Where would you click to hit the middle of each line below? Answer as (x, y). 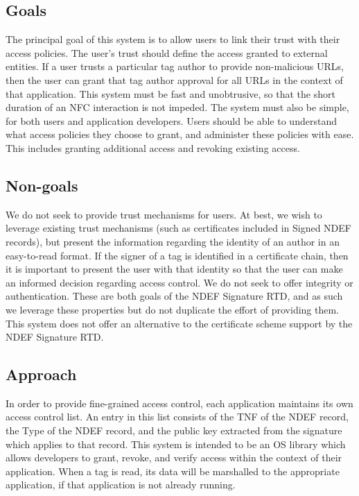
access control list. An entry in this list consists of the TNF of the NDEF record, (177, 417)
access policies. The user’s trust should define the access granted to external (167, 52)
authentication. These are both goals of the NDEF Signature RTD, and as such (174, 296)
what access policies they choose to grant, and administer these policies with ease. (180, 134)
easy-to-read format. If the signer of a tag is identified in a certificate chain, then (177, 255)
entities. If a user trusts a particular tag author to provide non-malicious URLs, (175, 66)
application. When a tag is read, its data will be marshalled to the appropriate (173, 471)
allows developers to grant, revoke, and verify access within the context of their (174, 457)
